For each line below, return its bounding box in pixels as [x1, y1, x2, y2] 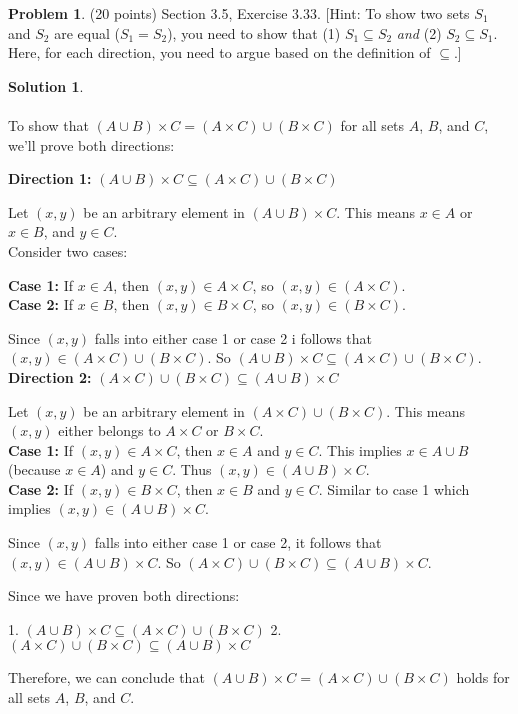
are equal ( [54, 22, 120, 43]
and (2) [396, 22, 442, 43]
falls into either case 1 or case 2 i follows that [94, 327, 373, 348]
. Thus [172, 459, 212, 480]
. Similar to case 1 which [318, 478, 470, 499]
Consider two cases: [8, 240, 128, 261]
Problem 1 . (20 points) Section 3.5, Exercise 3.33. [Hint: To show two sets [8, 3, 470, 23]
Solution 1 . [8, 75, 84, 96]
